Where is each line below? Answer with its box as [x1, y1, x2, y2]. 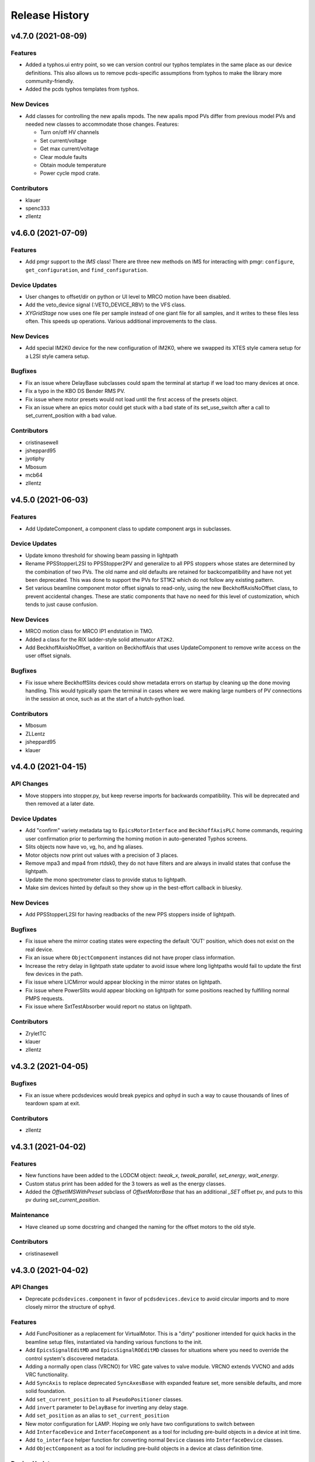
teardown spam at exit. [25, 1099, 81, 1106]
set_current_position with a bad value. [25, 412, 117, 419]
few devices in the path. [25, 970, 83, 977]
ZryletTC [25, 1030, 47, 1037]
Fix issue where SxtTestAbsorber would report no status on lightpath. [25, 1003, 192, 1010]
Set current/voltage [40, 137, 87, 144]
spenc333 [25, 205, 50, 212]
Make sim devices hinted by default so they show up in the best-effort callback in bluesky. [25, 884, 243, 891]
